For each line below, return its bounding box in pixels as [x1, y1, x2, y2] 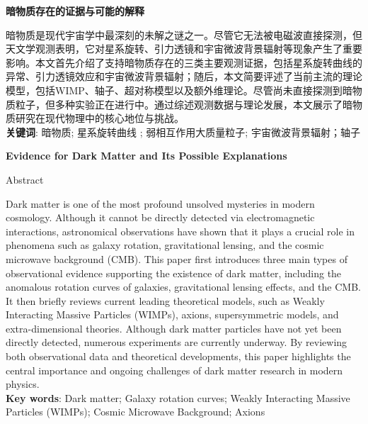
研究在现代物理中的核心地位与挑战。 [15, 111, 184, 125]
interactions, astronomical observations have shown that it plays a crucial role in [6, 223, 355, 238]
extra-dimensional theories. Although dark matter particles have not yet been [6, 320, 342, 335]
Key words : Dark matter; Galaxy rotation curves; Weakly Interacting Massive [6, 390, 350, 405]
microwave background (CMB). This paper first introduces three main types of [6, 251, 347, 266]
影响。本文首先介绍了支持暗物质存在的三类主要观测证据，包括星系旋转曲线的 [6, 55, 362, 69]
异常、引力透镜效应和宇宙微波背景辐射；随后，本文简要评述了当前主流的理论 [6, 69, 362, 84]
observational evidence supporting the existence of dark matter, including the [6, 265, 342, 280]
